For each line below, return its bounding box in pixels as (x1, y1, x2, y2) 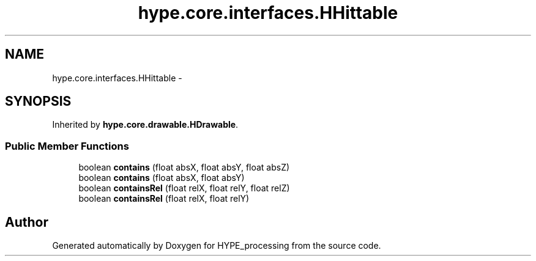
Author (5, 214, 48, 230)
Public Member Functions (5, 139, 129, 152)
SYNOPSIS (5, 94, 72, 109)
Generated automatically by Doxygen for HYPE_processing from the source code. (52, 240, 381, 251)
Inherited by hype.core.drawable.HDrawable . (52, 119, 239, 130)
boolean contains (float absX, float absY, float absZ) (78, 162, 290, 173)
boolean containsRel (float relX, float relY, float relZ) (78, 183, 290, 194)
